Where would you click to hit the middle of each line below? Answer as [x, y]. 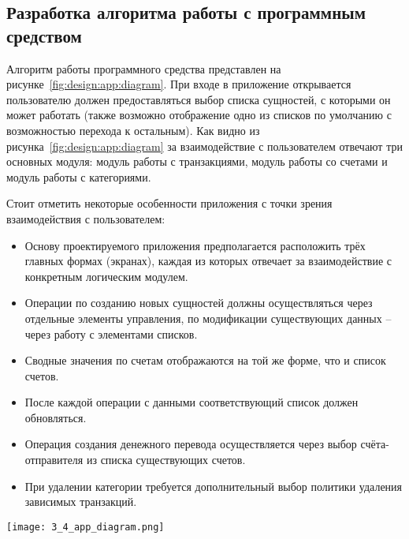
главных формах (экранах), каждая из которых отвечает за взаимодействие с [208, 261]
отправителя [54, 460]
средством [44, 35]
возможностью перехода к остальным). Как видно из [133, 130]
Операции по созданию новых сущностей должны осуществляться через [199, 303]
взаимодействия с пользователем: [86, 218]
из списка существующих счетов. [166, 460]
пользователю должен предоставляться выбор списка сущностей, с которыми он [199, 99]
